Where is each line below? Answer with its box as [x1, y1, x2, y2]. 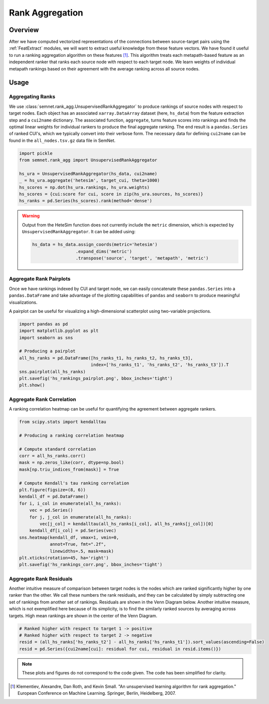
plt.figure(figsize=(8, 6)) [19, 487, 86, 493]
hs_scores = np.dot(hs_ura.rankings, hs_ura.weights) [19, 185, 150, 190]
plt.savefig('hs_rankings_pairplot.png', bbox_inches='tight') [19, 376, 173, 381]
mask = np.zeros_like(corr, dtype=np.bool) [19, 460, 125, 465]
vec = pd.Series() [29, 508, 73, 513]
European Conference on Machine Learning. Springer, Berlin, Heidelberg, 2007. [17, 690, 176, 696]
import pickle [19, 151, 53, 156]
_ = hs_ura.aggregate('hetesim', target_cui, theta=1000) [19, 178, 160, 183]
